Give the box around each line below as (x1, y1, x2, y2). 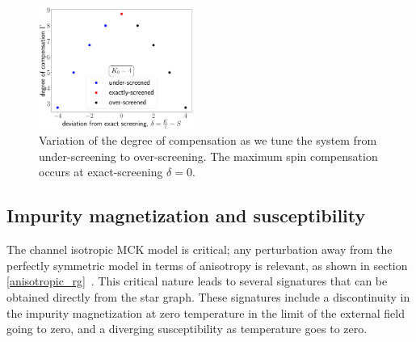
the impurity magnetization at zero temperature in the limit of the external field (6, 304, 405, 321)
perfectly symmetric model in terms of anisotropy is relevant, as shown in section (6, 256, 408, 273)
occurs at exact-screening (39, 163, 163, 180)
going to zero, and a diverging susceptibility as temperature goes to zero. (6, 320, 368, 337)
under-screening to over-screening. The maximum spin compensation (39, 147, 378, 164)
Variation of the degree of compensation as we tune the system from (39, 132, 377, 149)
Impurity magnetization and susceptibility (6, 203, 366, 228)
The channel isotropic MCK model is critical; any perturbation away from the (6, 241, 393, 258)
